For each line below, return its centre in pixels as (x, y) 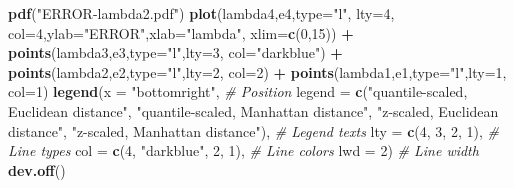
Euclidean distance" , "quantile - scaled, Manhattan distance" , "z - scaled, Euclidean (253, 110)
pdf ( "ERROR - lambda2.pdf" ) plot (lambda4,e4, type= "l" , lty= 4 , (201, 13)
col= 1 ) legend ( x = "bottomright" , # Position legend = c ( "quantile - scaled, (238, 91)
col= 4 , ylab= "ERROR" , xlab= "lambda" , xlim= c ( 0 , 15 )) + (181, 32)
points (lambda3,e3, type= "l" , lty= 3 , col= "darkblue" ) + (175, 52)
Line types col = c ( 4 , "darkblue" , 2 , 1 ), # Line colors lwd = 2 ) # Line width (243, 150)
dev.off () (37, 169)
